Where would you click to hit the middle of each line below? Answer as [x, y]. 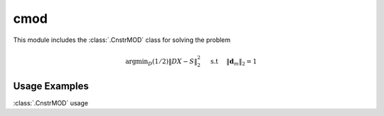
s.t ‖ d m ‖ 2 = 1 [234, 62]
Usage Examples [51, 86]
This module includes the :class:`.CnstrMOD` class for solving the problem [122, 40]
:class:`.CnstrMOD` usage [51, 102]
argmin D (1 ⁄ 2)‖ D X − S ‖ [161, 62]
